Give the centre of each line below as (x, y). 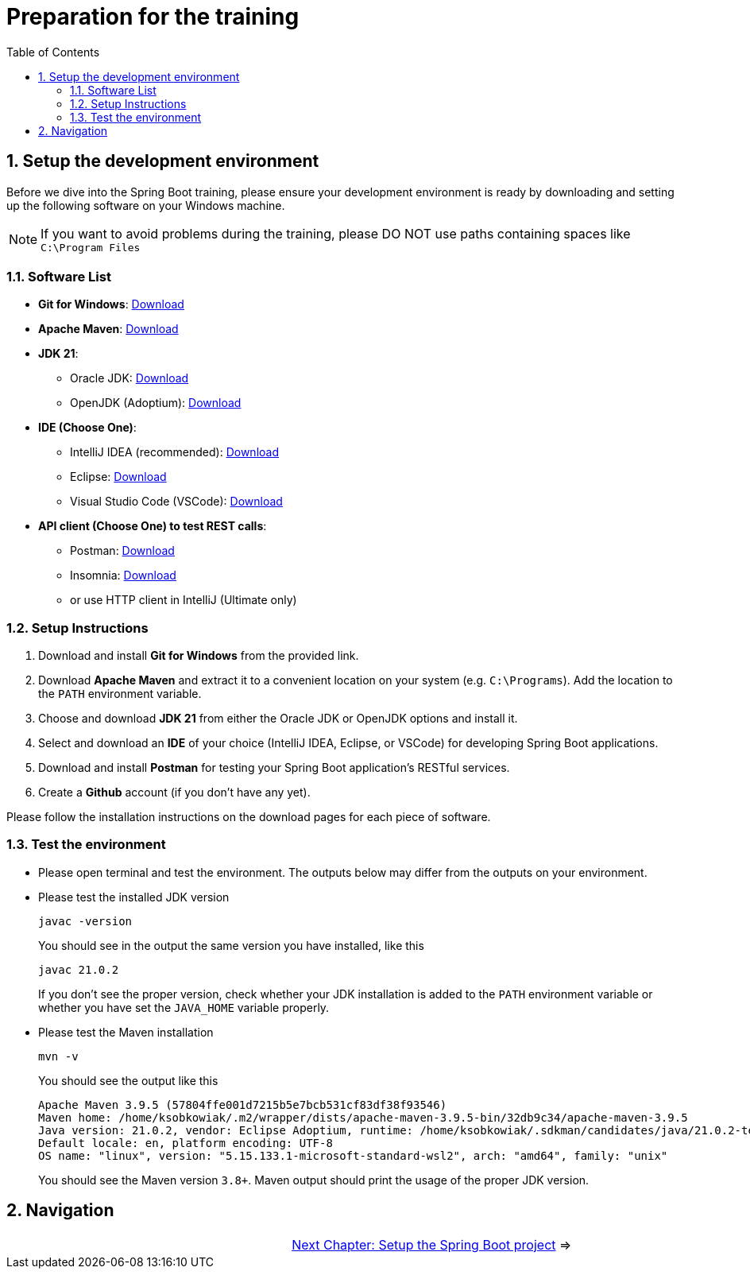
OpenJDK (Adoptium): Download (156, 403)
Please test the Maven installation (126, 1032)
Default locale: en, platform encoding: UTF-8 (186, 1143)
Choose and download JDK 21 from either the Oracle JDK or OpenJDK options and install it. (278, 719)
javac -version (85, 921)
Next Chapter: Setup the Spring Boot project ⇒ (432, 1244)
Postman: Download (122, 551)
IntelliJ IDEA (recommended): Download (174, 452)
